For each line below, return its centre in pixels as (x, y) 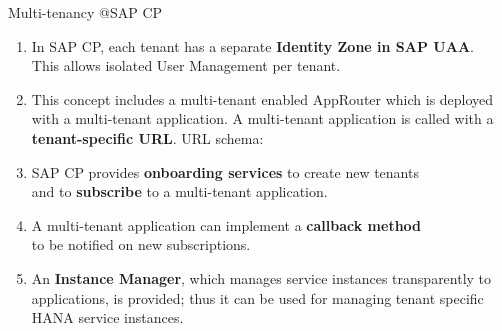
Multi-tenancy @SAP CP (85, 12)
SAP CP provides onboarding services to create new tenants (225, 171)
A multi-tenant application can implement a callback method (226, 224)
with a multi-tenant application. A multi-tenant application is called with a (262, 118)
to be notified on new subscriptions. (141, 244)
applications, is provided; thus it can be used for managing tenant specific (257, 297)
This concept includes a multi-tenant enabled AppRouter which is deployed (262, 98)
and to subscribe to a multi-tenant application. (179, 191)
